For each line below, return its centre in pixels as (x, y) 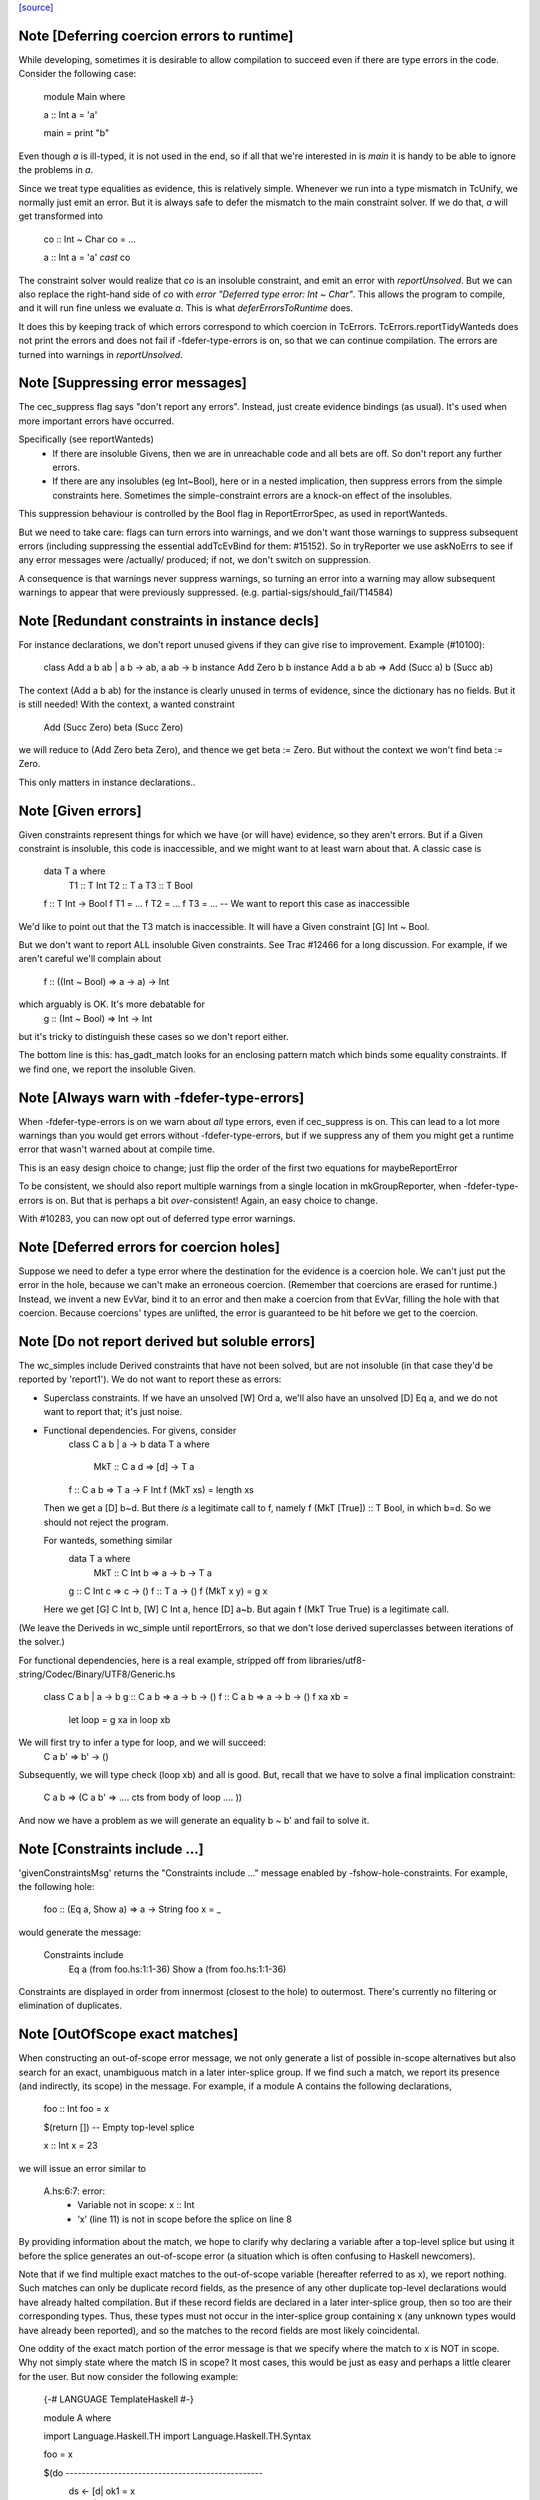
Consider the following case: (77, 74)
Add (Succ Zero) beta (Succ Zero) (113, 727)
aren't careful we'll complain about (90, 959)
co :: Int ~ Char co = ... (90, 239)
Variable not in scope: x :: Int (136, 2205)
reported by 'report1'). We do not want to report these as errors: (150, 1379)
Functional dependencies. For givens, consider (140, 1430)
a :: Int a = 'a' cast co (87, 257)
